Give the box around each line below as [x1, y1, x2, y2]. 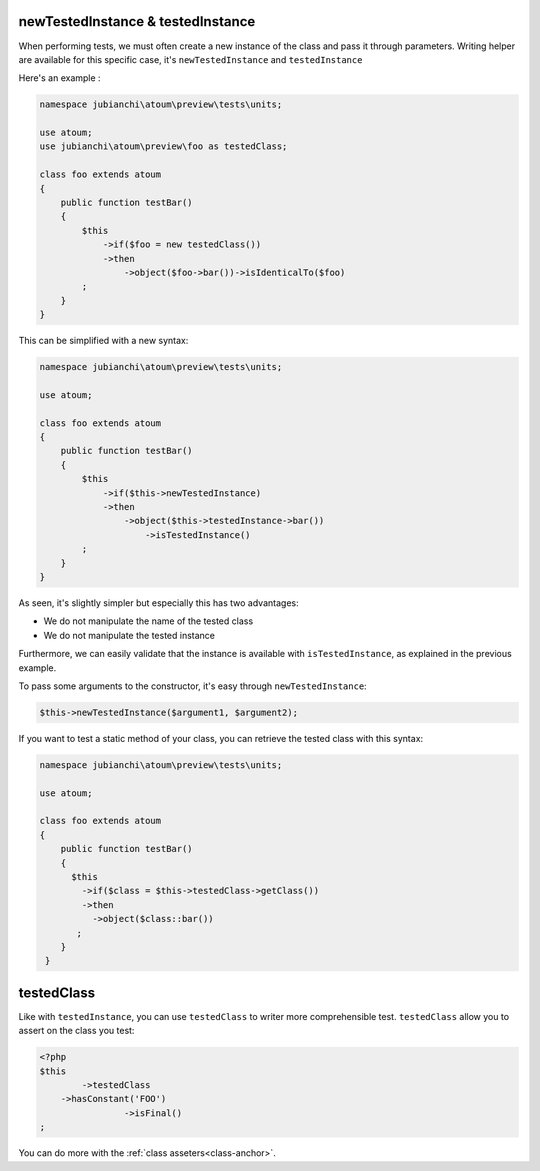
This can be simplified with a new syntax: [18, 335, 189, 347]
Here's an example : [18, 72, 101, 84]
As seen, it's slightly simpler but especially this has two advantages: [18, 596, 299, 609]
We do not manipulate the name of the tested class [43, 615, 254, 627]
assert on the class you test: [18, 1025, 135, 1037]
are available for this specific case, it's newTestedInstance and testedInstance [18, 53, 363, 65]
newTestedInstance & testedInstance [18, 13, 256, 30]
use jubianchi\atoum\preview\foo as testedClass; [39, 141, 288, 152]
